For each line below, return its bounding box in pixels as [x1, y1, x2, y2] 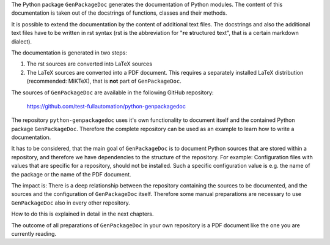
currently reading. [11, 230, 57, 237]
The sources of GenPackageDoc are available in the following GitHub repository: [11, 89, 214, 96]
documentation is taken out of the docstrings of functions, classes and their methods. [11, 9, 227, 17]
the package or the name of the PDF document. [11, 170, 131, 178]
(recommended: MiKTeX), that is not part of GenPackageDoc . [26, 77, 182, 85]
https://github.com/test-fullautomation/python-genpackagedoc [26, 102, 186, 110]
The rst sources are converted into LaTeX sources [26, 60, 153, 67]
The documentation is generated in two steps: [11, 49, 128, 56]
